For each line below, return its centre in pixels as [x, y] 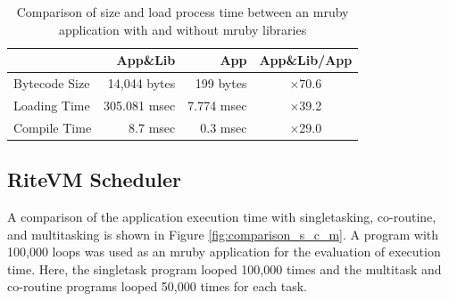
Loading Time [52, 105]
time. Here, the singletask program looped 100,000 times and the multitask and [224, 268]
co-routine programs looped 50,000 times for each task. [157, 286]
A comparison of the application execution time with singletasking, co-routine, [222, 217]
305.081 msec [140, 105]
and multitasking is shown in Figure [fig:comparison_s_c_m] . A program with [223, 234]
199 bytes [221, 83]
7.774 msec [217, 105]
